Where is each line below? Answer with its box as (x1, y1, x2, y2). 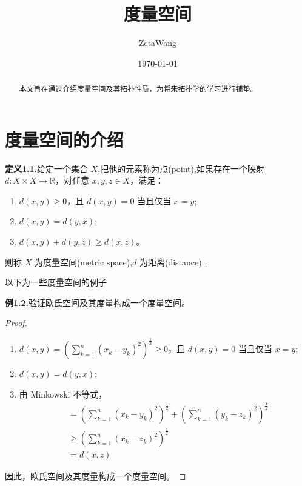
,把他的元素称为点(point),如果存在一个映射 (98, 162, 264, 175)
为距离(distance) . (139, 255, 207, 268)
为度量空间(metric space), (34, 255, 133, 268)
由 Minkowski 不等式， (19, 388, 107, 400)
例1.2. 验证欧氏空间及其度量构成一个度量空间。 (5, 296, 190, 308)
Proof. (5, 316, 27, 329)
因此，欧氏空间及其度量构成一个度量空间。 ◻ (5, 470, 186, 482)
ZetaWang (138, 36, 177, 49)
